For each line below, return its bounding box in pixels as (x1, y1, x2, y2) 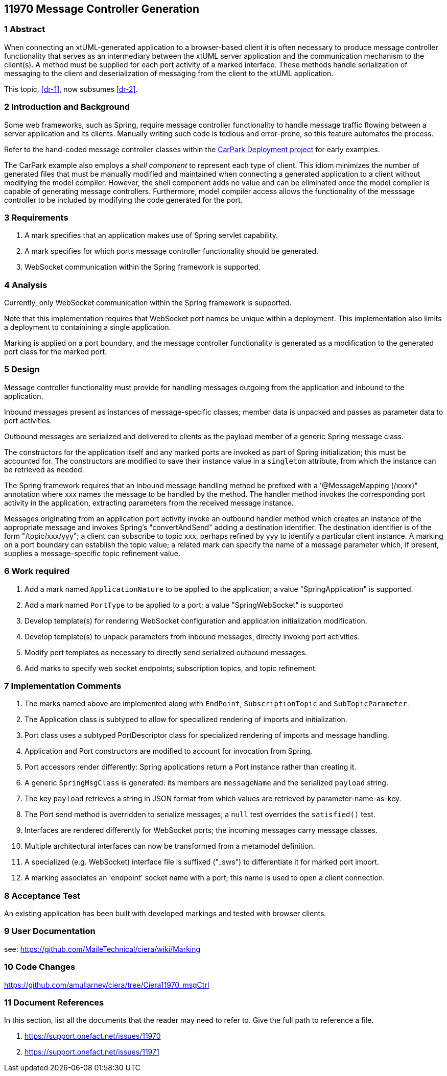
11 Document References (4, 997, 104, 1008)
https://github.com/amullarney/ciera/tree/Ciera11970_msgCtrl (4, 980, 209, 989)
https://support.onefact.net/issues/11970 (25, 1032, 161, 1041)
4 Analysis (4, 279, 48, 290)
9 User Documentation (4, 926, 96, 937)
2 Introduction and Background (4, 102, 130, 112)
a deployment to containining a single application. (4, 323, 171, 332)
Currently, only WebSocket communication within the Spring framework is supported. (4, 298, 292, 307)
